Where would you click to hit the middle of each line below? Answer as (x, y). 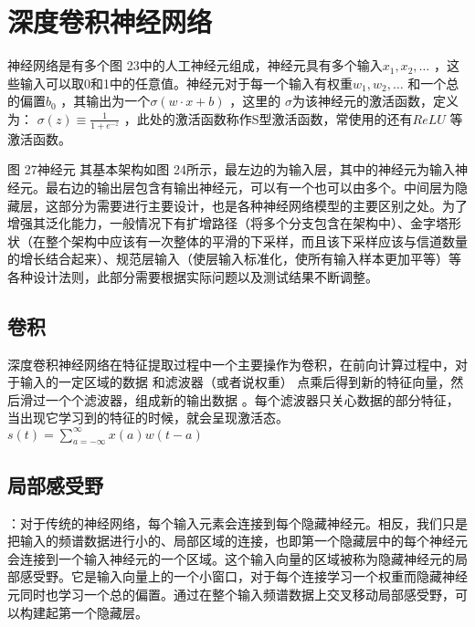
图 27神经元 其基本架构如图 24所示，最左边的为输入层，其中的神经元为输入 (231, 169)
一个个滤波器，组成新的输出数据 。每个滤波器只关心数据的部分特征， (252, 399)
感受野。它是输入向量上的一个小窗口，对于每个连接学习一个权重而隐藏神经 (243, 576)
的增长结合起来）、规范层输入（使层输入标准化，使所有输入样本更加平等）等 (234, 259)
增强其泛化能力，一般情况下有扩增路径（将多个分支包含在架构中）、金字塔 (228, 223)
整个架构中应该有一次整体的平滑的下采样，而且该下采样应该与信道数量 (256, 240)
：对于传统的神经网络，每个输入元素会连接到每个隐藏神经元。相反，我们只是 (237, 522)
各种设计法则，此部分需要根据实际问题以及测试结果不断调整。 (193, 276)
